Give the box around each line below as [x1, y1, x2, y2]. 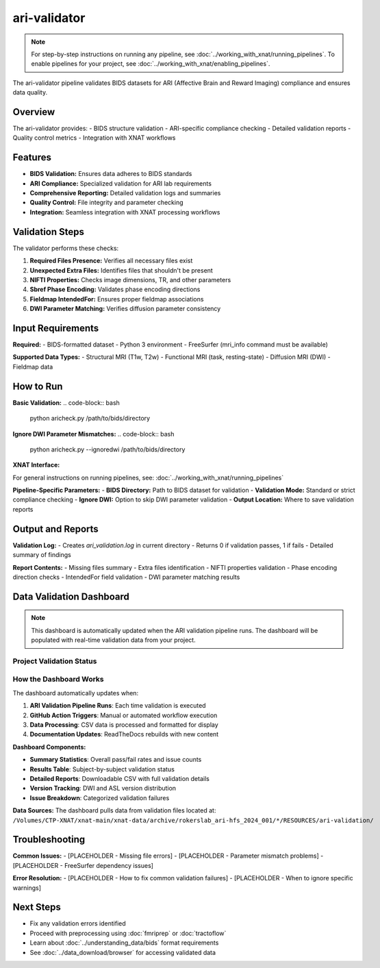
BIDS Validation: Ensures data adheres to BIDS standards [29, 170, 192, 178]
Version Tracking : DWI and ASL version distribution [29, 784, 177, 793]
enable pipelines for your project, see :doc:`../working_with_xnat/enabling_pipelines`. [31, 60, 270, 68]
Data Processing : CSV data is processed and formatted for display [29, 720, 218, 729]
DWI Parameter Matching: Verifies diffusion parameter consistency [29, 305, 221, 313]
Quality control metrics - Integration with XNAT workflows [12, 134, 176, 142]
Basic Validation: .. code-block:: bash [12, 398, 120, 407]
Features [12, 151, 51, 164]
